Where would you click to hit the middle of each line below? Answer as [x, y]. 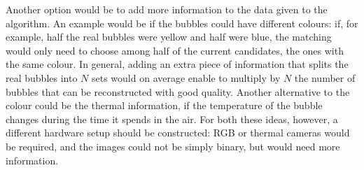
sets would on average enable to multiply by [186, 77]
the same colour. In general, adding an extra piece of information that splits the [177, 64]
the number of [325, 77]
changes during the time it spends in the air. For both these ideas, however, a [172, 119]
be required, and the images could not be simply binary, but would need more [173, 146]
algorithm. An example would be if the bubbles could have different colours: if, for [182, 23]
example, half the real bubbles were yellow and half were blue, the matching [169, 37]
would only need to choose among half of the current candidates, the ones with [175, 50]
